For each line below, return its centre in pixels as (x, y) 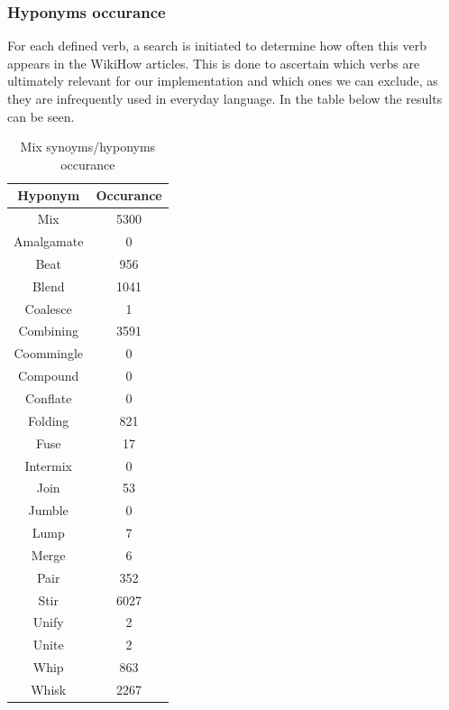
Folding (49, 420)
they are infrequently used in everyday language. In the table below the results (225, 98)
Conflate (49, 397)
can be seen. (41, 116)
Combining (48, 331)
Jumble (48, 510)
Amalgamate (49, 241)
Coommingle (48, 353)
